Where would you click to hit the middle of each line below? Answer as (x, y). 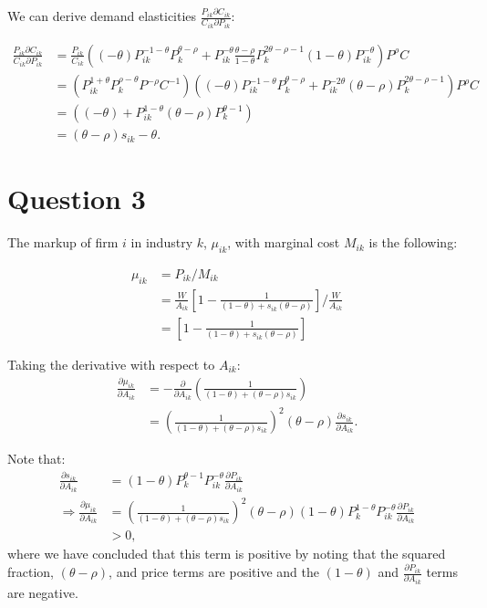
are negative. (43, 592)
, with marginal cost (284, 242)
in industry (162, 242)
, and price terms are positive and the (214, 571)
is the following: (413, 242)
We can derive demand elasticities (102, 16)
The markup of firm (63, 242)
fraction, (31, 571)
